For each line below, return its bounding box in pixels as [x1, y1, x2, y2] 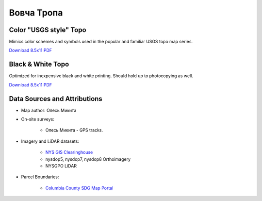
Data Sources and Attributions [9, 95, 103, 103]
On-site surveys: [21, 117, 54, 122]
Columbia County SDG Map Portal [45, 185, 114, 191]
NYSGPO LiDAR [45, 163, 77, 168]
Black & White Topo [9, 60, 69, 68]
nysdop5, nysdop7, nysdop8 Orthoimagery [45, 156, 131, 162]
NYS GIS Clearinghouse [45, 150, 93, 155]
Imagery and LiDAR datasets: [21, 138, 80, 144]
